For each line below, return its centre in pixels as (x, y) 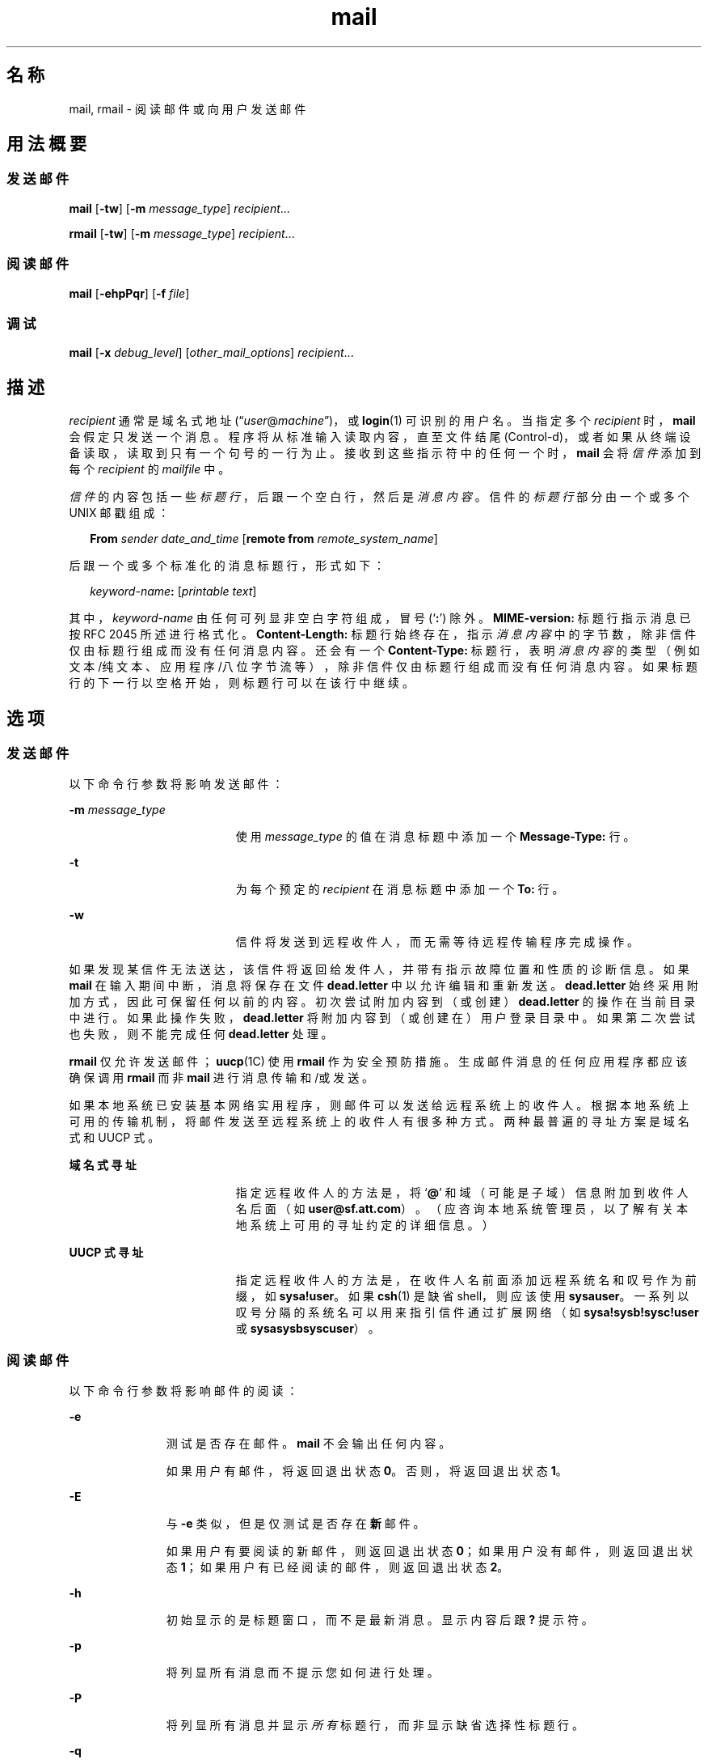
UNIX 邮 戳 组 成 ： (119, 513)
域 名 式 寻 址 (103, 1165)
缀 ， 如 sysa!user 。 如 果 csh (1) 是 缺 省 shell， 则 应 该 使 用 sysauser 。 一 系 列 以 (462, 1296)
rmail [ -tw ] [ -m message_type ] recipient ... (182, 233)
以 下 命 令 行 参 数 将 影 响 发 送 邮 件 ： (176, 784)
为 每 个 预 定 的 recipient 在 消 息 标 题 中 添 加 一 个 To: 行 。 (400, 889)
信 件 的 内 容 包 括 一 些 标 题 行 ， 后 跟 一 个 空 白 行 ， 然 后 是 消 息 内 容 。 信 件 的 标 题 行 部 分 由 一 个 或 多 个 (379, 497)
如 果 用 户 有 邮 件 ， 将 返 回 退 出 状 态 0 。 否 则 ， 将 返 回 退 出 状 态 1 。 (367, 1471)
